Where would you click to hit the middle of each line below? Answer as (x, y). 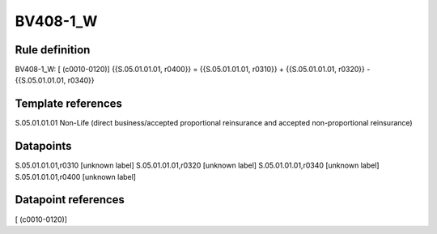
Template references (69, 104)
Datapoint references (70, 200)
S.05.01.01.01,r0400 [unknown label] (76, 177)
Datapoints (43, 146)
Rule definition (53, 50)
